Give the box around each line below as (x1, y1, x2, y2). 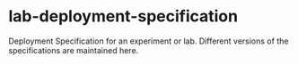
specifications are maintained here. (8, 44, 139, 55)
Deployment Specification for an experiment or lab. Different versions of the (8, 36, 289, 46)
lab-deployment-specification (8, 6, 239, 27)
